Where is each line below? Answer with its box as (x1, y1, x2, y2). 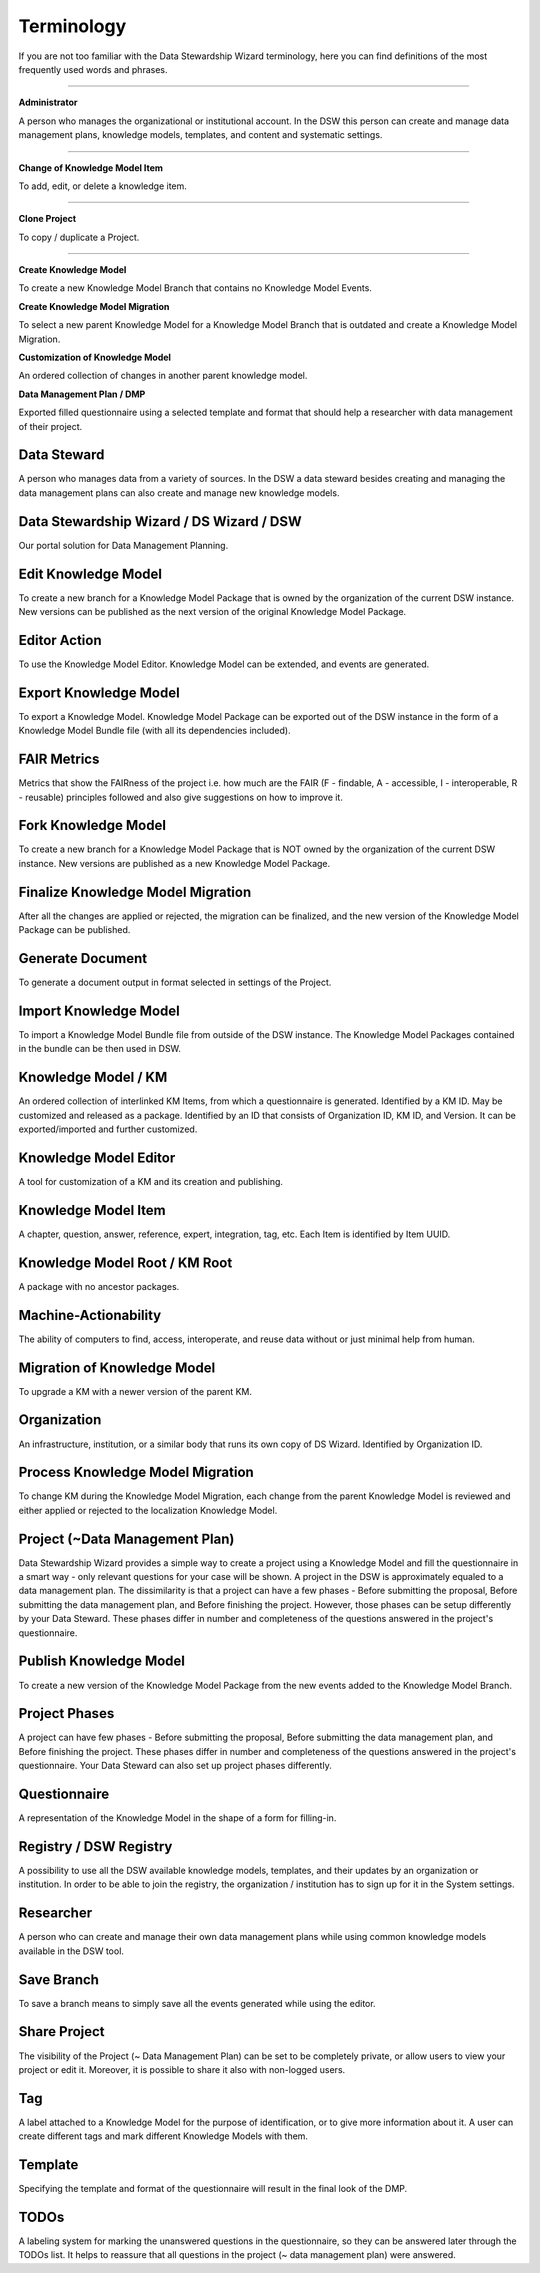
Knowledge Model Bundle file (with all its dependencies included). (18, 725, 291, 737)
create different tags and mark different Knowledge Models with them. (18, 2130, 309, 2142)
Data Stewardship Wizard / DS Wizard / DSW (18, 513, 302, 530)
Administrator (18, 96, 78, 109)
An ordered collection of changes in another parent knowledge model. (18, 370, 308, 382)
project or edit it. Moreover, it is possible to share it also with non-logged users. (18, 2063, 346, 2075)
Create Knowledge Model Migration (18, 300, 170, 312)
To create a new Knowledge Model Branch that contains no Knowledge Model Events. (18, 282, 372, 294)
